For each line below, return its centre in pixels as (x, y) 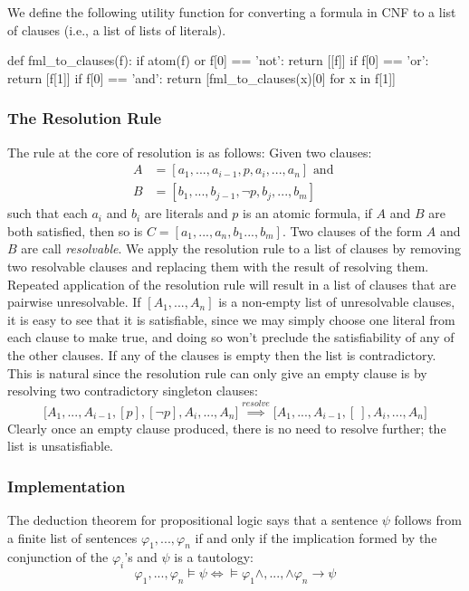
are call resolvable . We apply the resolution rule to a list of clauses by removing (241, 248)
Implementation (67, 486)
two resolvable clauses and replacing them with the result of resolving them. (218, 267)
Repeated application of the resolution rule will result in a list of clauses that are (232, 284)
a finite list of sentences (72, 537)
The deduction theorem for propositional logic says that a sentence (193, 519)
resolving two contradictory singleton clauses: (133, 391)
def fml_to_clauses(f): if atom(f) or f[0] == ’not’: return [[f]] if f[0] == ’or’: (218, 60)
